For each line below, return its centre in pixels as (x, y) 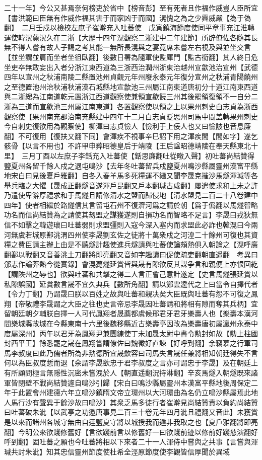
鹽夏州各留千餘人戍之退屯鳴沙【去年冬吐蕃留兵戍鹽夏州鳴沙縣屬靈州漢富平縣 (131, 165)
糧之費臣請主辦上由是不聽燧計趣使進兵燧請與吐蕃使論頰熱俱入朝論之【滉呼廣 (131, 244)
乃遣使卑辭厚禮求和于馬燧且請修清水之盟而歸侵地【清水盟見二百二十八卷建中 (131, 195)
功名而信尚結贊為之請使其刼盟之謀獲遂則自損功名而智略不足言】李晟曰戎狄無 (131, 215)
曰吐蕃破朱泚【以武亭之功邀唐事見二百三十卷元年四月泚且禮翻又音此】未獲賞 (131, 412)
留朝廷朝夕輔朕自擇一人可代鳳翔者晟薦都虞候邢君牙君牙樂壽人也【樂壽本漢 (127, 313)
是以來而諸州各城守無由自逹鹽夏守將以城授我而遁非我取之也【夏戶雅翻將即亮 (131, 421)
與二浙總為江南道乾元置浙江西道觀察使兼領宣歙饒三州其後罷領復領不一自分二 (131, 96)
